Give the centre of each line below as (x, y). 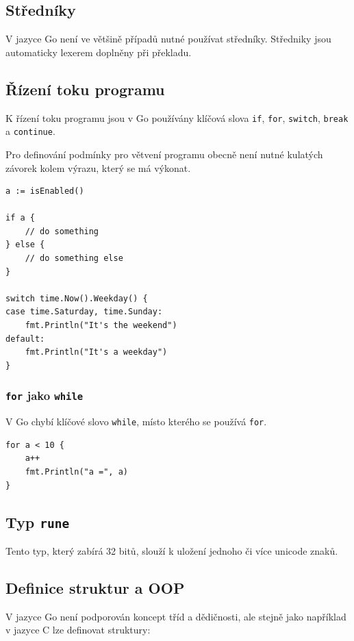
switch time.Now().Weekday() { (77, 298)
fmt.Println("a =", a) (76, 472)
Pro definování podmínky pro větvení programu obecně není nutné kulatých (164, 154)
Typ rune (38, 521)
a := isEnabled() (45, 191)
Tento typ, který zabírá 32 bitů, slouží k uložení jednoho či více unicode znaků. (172, 551)
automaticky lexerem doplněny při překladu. (99, 52)
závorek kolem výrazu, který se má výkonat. (98, 167)
